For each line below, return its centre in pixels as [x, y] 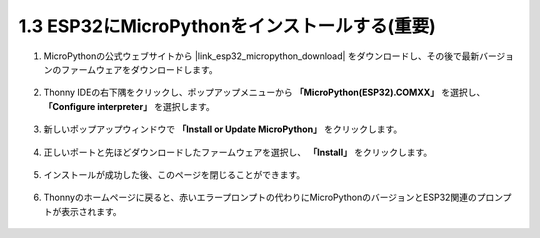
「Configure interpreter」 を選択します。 [129, 106]
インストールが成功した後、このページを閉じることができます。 [174, 174]
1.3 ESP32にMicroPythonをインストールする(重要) [227, 26]
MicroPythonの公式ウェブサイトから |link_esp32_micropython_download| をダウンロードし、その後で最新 [261, 56]
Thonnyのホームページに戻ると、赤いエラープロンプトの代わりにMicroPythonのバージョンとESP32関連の [260, 197]
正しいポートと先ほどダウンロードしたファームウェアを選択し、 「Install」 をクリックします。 [238, 152]
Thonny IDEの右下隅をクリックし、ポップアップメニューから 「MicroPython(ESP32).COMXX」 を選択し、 [264, 92]
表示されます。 [91, 211]
